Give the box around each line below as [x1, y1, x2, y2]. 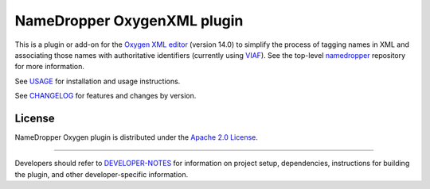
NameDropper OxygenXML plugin [14, 12, 244, 29]
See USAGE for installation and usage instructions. [14, 76, 181, 86]
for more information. [14, 62, 85, 71]
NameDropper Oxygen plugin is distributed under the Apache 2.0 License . [14, 133, 259, 142]
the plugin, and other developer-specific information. [14, 169, 189, 179]
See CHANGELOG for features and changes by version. [14, 91, 197, 101]
